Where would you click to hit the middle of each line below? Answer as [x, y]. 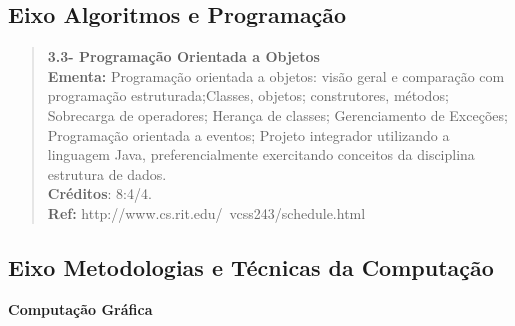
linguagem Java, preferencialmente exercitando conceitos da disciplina [261, 154]
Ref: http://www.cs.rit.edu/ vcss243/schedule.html [206, 212]
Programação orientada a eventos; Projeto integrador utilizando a [248, 134]
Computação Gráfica [80, 308]
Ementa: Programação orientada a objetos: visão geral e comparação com [276, 75]
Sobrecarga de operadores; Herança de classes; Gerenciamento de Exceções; [277, 114]
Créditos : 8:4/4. [99, 193]
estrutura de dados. [107, 173]
